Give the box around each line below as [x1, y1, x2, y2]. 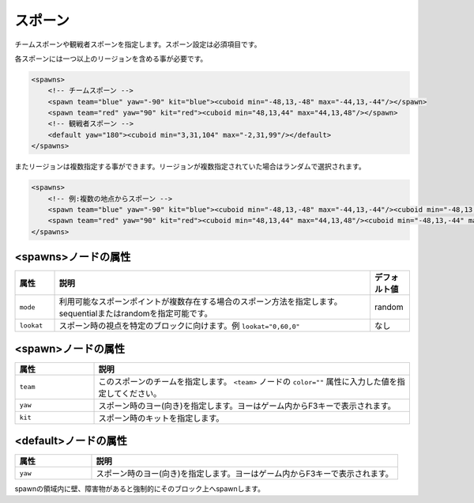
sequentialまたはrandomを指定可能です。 [58, 308, 213, 320]
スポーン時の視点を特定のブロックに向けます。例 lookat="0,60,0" [58, 320, 300, 331]
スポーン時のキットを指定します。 [98, 412, 224, 423]
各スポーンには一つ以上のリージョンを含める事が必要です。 [14, 54, 208, 63]
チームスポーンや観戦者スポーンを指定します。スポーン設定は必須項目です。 [14, 40, 261, 49]
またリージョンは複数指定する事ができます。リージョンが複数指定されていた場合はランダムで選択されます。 [14, 162, 367, 172]
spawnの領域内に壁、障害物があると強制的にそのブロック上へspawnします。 [14, 484, 265, 494]
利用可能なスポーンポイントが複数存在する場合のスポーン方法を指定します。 [58, 297, 343, 308]
